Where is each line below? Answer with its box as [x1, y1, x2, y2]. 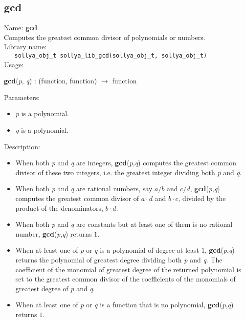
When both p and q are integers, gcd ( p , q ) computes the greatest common [15, 158, 236, 168]
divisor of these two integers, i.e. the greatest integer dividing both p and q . [15, 167, 242, 177]
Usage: [4, 59, 24, 69]
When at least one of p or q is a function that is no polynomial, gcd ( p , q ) [15, 300, 234, 310]
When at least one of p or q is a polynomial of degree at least [15, 245, 199, 255]
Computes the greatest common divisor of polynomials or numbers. [4, 32, 205, 42]
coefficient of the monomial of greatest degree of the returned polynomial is [15, 264, 241, 274]
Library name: [4, 41, 47, 52]
